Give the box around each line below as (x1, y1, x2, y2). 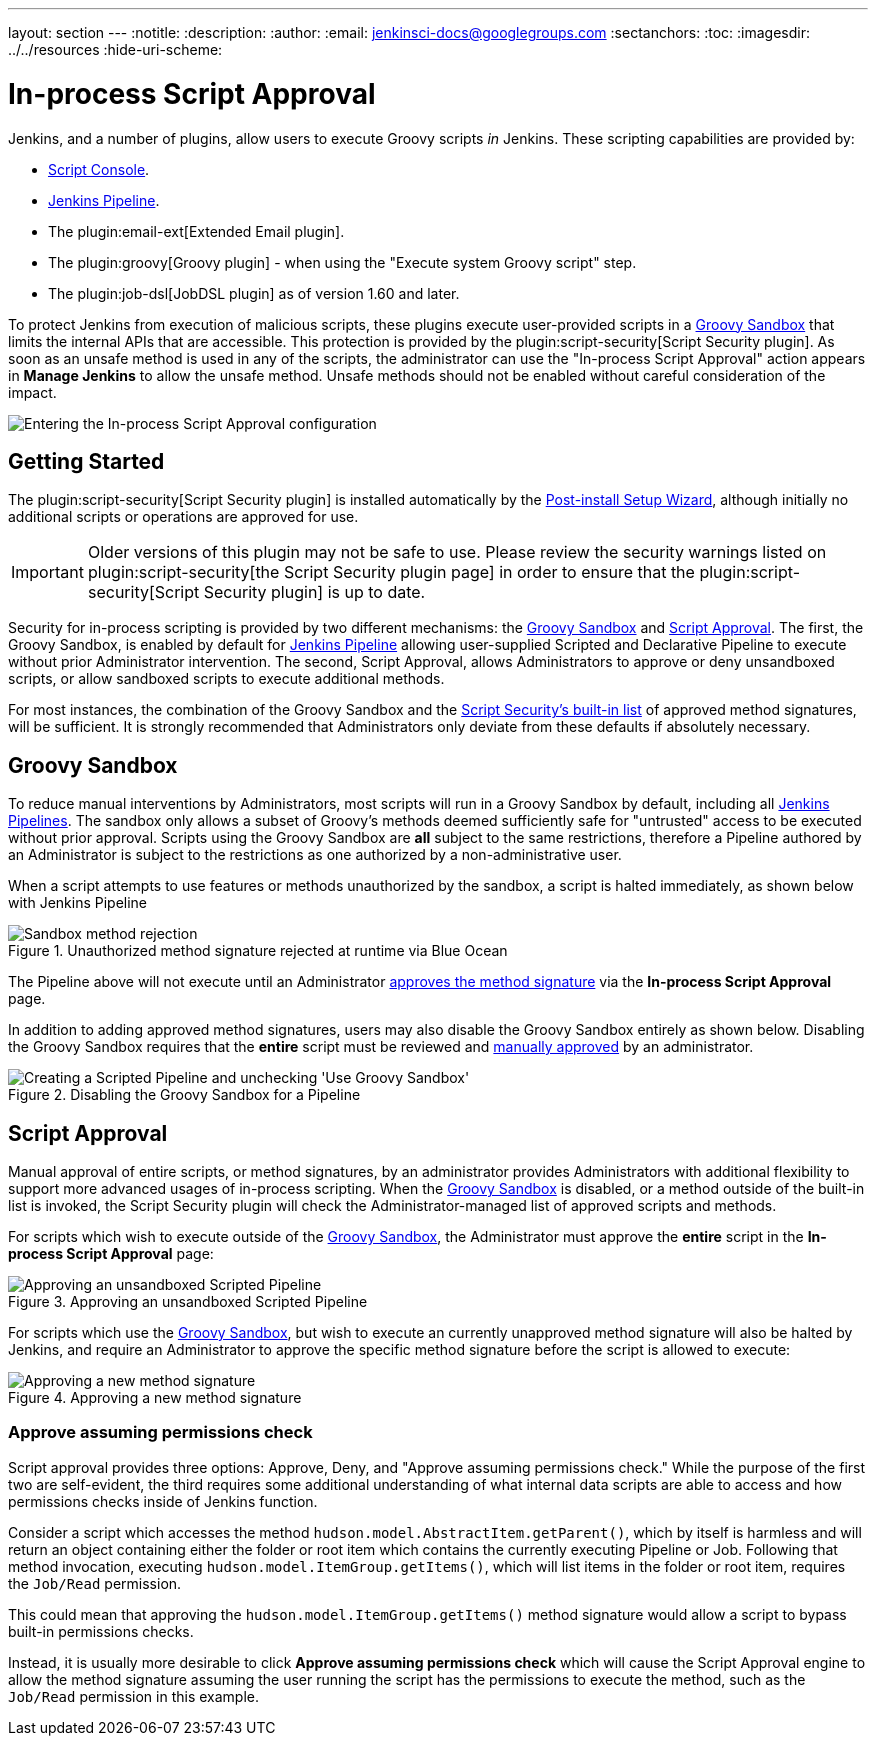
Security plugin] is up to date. (203, 582, 426, 603)
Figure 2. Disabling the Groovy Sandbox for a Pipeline (8, 1086, 361, 1104)
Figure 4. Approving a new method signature (8, 1389, 302, 1407)
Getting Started (8, 448, 165, 474)
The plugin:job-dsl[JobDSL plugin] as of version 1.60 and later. (48, 284, 460, 302)
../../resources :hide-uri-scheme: (8, 41, 223, 58)
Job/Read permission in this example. (8, 1687, 259, 1705)
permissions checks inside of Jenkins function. (8, 1492, 318, 1510)
